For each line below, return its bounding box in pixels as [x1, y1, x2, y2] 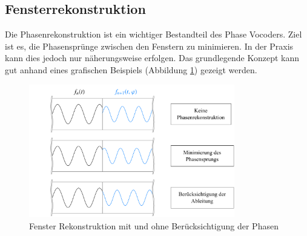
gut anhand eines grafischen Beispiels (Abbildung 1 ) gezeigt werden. [5, 63, 257, 76]
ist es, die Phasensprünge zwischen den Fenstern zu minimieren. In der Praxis [5, 39, 294, 52]
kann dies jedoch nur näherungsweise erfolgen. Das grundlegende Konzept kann [5, 51, 300, 64]
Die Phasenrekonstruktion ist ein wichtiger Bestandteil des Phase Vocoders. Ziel [5, 28, 302, 41]
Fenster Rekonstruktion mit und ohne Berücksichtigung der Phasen [29, 219, 279, 232]
